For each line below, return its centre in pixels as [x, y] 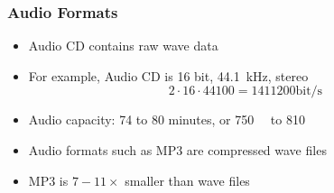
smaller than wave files [187, 180]
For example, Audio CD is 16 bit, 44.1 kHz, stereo [168, 75]
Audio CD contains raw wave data [123, 46]
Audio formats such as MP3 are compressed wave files [177, 150]
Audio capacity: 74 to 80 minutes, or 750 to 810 [167, 119]
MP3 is [48, 180]
